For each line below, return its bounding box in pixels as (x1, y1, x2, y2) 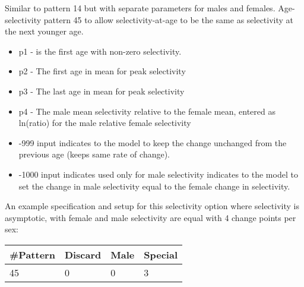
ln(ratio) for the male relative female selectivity (18, 116, 191, 129)
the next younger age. (5, 25, 84, 37)
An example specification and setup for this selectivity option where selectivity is (5, 200, 299, 212)
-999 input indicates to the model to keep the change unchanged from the (18, 136, 287, 149)
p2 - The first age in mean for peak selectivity (18, 65, 186, 77)
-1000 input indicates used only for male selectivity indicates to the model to (18, 168, 298, 180)
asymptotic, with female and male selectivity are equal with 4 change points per (5, 211, 296, 223)
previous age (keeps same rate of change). (18, 148, 170, 160)
